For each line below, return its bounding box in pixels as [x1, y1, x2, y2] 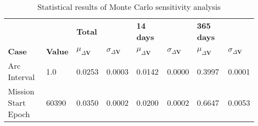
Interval [8, 71, 35, 83]
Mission [8, 85, 35, 97]
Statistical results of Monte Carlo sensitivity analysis [37, 1, 221, 12]
